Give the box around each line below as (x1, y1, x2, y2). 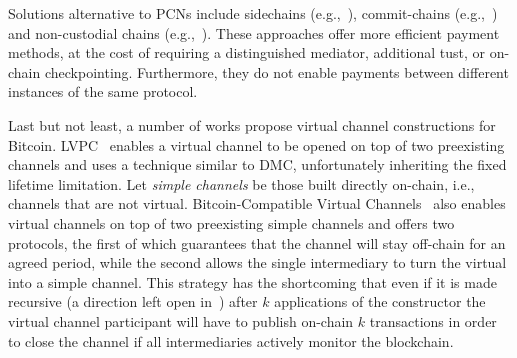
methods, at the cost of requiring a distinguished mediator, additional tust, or (8, 42, 485, 63)
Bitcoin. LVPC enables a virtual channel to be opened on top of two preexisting (8, 134, 505, 155)
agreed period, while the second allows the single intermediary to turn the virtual (8, 252, 507, 273)
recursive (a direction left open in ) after (8, 291, 258, 312)
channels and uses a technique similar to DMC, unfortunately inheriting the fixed (8, 154, 507, 175)
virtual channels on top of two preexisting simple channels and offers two (8, 212, 455, 233)
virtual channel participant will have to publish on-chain (8, 310, 354, 331)
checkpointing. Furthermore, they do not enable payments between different (44, 61, 509, 82)
